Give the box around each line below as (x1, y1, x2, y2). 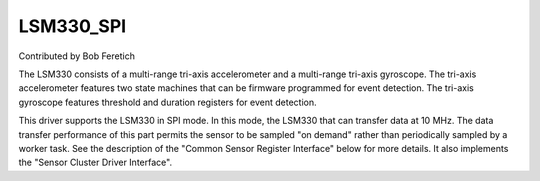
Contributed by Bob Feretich (18, 50, 135, 62)
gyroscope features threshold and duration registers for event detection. (18, 96, 317, 108)
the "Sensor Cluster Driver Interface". (18, 156, 173, 169)
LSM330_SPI (18, 15, 127, 37)
